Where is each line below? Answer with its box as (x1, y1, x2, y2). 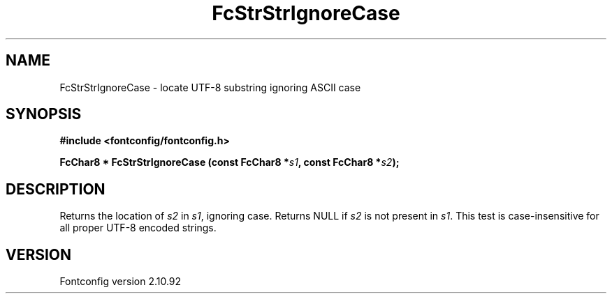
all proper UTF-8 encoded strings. (59, 222, 217, 234)
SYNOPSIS (6, 105, 82, 123)
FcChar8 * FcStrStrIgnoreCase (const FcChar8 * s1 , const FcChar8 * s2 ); (59, 156, 400, 169)
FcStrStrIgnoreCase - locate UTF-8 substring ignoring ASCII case (59, 81, 361, 93)
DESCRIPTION (6, 180, 105, 198)
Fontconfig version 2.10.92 (59, 275, 182, 288)
